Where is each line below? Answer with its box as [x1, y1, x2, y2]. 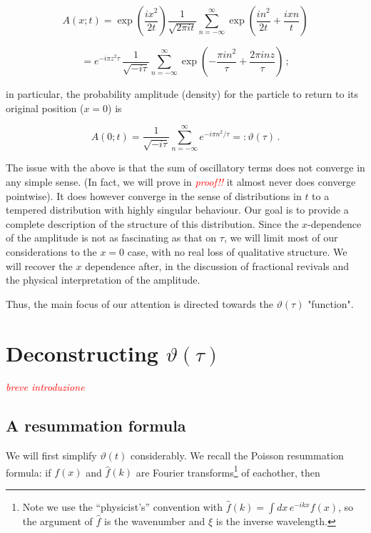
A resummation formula [6, 414, 186, 437]
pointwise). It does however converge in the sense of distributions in [6, 188, 302, 203]
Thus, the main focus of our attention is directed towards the [6, 296, 273, 311]
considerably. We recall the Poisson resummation [130, 448, 344, 463]
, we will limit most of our [223, 230, 338, 245]
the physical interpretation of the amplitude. [6, 272, 200, 287]
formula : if [6, 464, 51, 479]
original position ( [6, 100, 84, 115]
